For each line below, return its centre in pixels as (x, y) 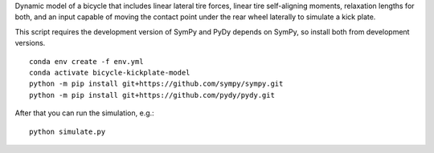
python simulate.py (68, 131)
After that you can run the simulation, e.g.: (84, 113)
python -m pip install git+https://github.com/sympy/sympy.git (156, 84)
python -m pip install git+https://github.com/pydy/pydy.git (152, 95)
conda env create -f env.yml (86, 61)
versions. (30, 43)
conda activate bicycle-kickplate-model (110, 72)
